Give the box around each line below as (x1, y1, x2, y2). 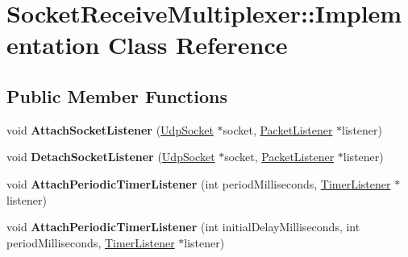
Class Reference (108, 28, 288, 61)
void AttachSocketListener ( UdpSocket (6, 121, 214, 138)
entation (6, 28, 100, 61)
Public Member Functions (6, 83, 227, 108)
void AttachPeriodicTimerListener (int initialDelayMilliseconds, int (6, 218, 360, 235)
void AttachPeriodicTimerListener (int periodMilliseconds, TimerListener (6, 175, 391, 192)
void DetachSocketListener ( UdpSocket (6, 148, 215, 165)
